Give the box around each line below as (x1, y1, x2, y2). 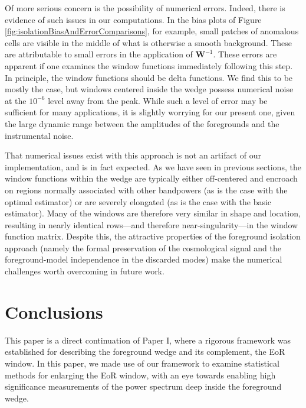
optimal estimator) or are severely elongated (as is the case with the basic (5, 195, 272, 208)
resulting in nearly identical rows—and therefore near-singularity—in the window (5, 218, 298, 231)
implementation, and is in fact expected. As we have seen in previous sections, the (5, 160, 301, 173)
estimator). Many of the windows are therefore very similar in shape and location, (5, 207, 301, 219)
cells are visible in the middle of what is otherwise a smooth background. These (5, 36, 292, 48)
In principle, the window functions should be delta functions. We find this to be (5, 71, 293, 83)
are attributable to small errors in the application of (5, 48, 193, 60)
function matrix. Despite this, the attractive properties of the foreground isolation (5, 230, 301, 242)
